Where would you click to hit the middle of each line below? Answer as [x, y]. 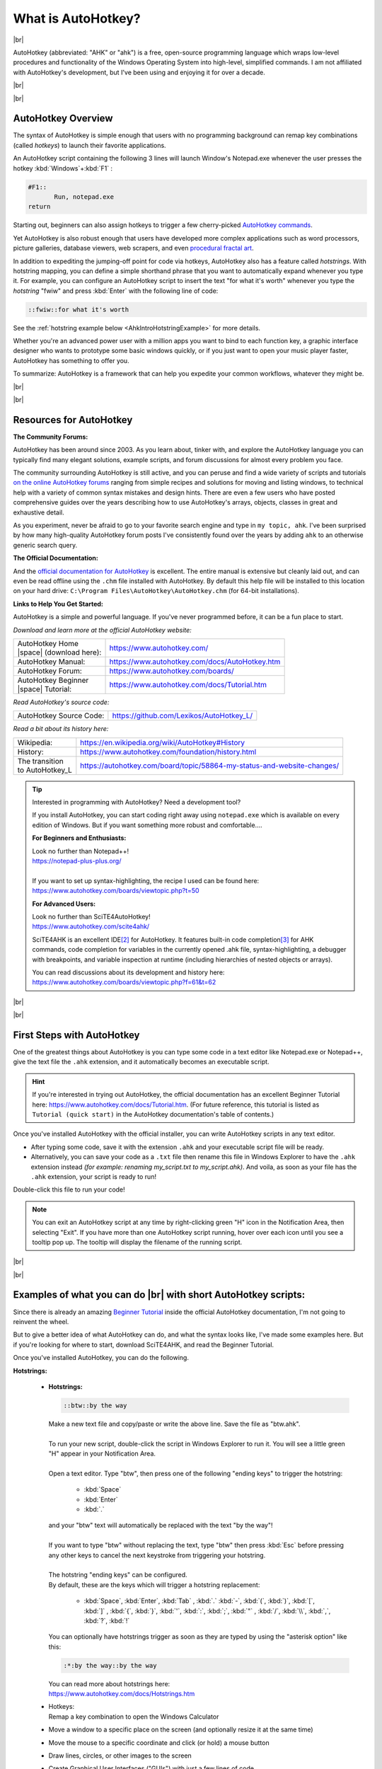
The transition [40, 761]
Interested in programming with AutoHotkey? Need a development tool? [137, 802]
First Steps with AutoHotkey [76, 1035]
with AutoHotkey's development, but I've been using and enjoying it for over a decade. [139, 72]
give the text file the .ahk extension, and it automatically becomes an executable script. [141, 1062]
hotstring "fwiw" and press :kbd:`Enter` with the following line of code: [116, 291]
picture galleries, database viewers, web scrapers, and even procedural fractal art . [133, 248]
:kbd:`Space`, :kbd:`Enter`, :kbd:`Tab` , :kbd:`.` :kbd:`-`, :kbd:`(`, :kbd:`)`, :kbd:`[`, [199, 1601]
